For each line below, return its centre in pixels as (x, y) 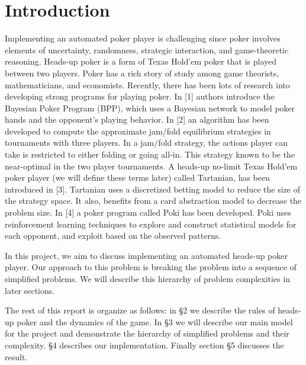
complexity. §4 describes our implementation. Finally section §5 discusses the (144, 345)
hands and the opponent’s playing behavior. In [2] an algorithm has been (137, 119)
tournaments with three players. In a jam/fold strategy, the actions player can (146, 143)
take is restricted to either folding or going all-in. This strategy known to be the (150, 154)
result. (16, 356)
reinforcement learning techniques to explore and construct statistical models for (151, 224)
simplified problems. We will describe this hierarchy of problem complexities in (148, 278)
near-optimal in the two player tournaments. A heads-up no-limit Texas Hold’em (151, 166)
